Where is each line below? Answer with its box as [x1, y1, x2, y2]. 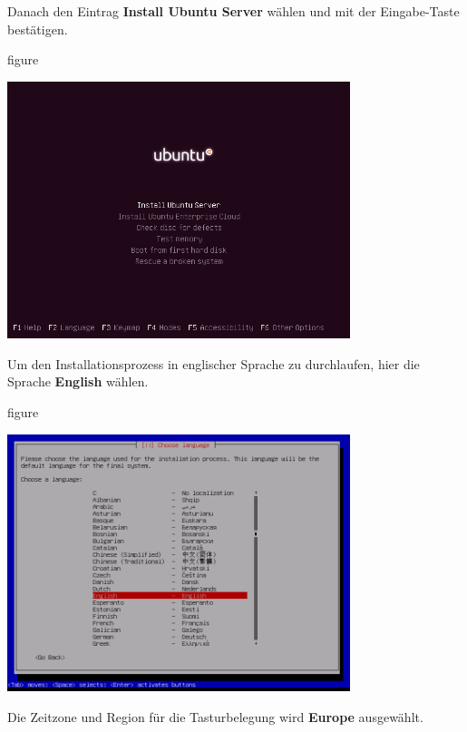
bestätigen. [7, 19, 68, 38]
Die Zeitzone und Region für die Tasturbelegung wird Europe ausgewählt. [7, 707, 423, 726]
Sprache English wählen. [7, 372, 149, 391]
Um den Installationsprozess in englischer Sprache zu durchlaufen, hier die [7, 354, 420, 373]
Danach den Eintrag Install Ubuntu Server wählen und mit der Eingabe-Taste [7, 2, 460, 20]
